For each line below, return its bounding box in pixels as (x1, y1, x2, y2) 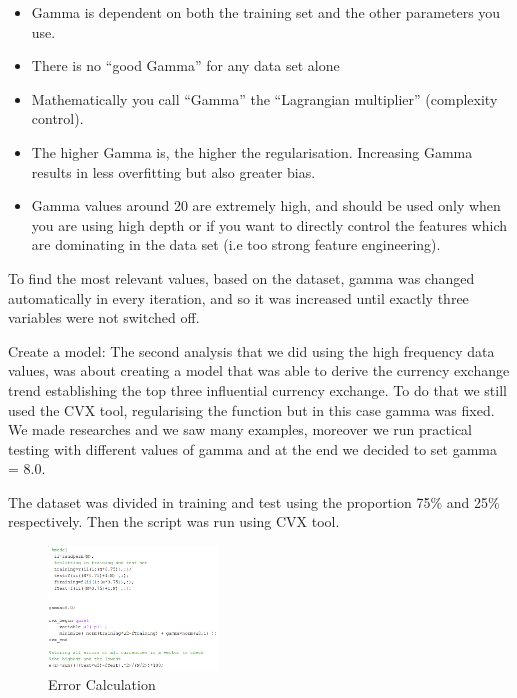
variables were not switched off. (8, 307, 200, 328)
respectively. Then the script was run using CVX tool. (8, 511, 340, 532)
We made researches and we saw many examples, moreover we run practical (8, 419, 473, 440)
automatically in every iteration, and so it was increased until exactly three (8, 287, 469, 308)
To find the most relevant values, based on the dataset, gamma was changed (8, 267, 475, 288)
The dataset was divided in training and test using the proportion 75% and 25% (8, 491, 500, 512)
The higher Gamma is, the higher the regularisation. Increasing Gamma (31, 141, 473, 162)
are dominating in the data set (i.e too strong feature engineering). (31, 234, 441, 255)
